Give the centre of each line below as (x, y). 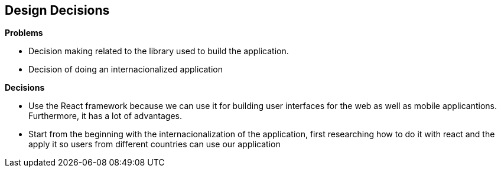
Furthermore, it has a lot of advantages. (105, 116)
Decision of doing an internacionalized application (126, 70)
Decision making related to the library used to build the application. (159, 51)
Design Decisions (57, 10)
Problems (24, 33)
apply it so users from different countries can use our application (154, 144)
